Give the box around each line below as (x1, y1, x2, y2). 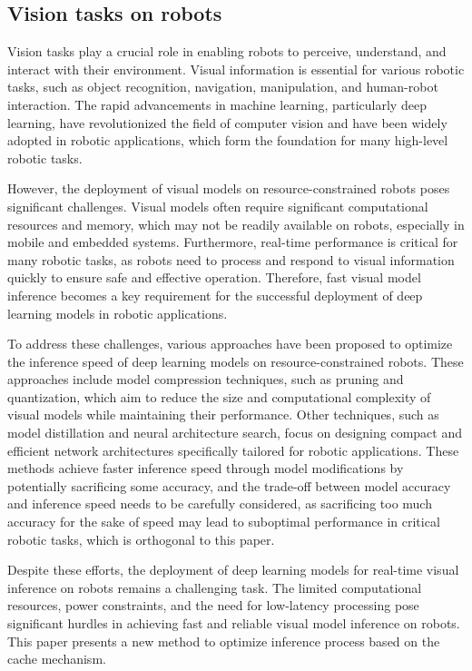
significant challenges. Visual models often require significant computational (7, 196, 428, 215)
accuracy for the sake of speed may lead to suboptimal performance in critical (7, 512, 440, 531)
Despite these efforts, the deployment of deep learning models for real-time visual (7, 560, 459, 579)
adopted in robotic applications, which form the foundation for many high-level (7, 131, 448, 150)
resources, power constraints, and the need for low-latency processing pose (7, 596, 419, 615)
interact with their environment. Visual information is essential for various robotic (7, 59, 465, 78)
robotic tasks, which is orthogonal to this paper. (7, 529, 275, 548)
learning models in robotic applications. (7, 303, 228, 322)
